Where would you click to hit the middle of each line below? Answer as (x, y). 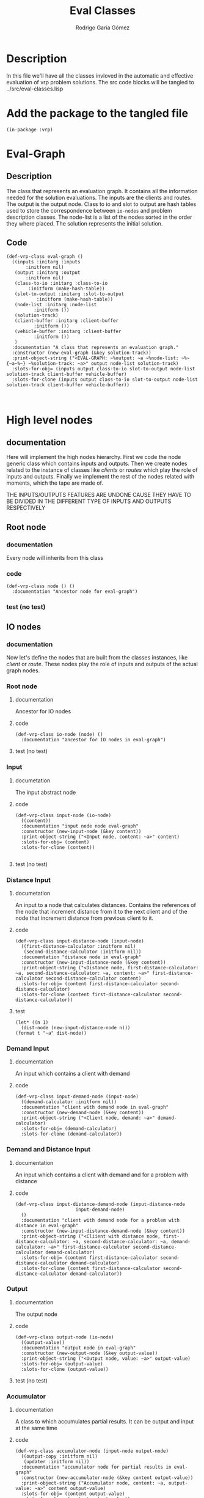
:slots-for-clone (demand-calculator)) (71, 1134)
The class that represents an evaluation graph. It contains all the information (102, 191)
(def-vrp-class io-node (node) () (59, 735)
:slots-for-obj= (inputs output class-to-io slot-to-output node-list (104, 369)
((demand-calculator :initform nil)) (69, 1102)
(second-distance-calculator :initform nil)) (82, 952)
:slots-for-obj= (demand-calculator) (69, 1129)
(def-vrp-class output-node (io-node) (64, 1337)
